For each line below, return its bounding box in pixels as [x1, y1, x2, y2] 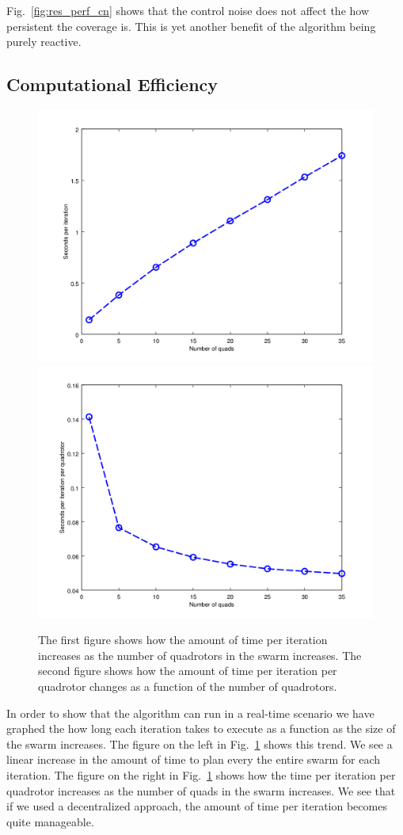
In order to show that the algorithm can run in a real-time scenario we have [6, 704, 374, 721]
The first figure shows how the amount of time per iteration [38, 631, 328, 648]
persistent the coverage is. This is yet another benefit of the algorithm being [6, 17, 376, 34]
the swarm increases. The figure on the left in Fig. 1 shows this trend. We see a [6, 735, 393, 752]
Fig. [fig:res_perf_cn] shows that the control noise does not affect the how [6, 2, 370, 18]
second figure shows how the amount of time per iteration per [38, 662, 337, 679]
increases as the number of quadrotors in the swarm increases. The [38, 646, 362, 663]
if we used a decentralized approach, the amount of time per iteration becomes [6, 798, 387, 814]
